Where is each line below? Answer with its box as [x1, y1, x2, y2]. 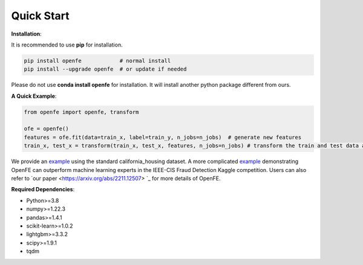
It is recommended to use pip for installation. [11, 41, 123, 48]
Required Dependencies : [11, 186, 75, 193]
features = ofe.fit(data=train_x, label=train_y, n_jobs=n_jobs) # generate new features [24, 133, 302, 141]
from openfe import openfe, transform [24, 109, 139, 115]
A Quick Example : [11, 92, 57, 100]
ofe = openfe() [24, 126, 69, 132]
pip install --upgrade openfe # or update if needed [24, 66, 187, 72]
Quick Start [11, 9, 70, 22]
